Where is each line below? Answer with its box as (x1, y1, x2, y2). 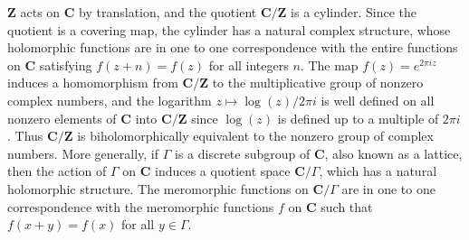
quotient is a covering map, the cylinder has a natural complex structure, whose (7, 20, 451, 39)
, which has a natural (319, 162, 437, 180)
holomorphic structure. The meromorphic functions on (7, 179, 309, 198)
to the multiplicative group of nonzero (212, 73, 424, 92)
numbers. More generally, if (7, 143, 159, 162)
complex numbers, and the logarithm (7, 90, 212, 109)
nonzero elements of (7, 108, 117, 127)
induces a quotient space (154, 162, 291, 180)
